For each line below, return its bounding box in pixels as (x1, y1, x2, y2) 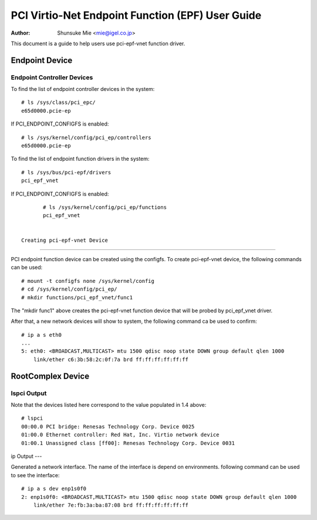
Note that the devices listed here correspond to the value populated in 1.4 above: (11, 401, 207, 408)
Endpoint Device (11, 55, 73, 65)
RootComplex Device (11, 371, 90, 381)
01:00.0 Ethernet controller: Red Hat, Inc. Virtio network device (21, 431, 220, 438)
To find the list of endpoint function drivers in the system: (11, 156, 150, 163)
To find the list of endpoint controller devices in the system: (11, 86, 155, 93)
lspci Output (11, 389, 47, 397)
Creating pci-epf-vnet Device (21, 237, 109, 244)
